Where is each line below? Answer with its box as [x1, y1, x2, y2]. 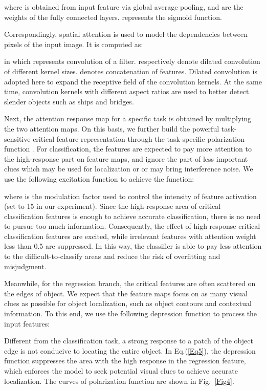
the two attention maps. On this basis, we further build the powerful [4, 123, 219, 134]
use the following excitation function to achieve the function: [4, 173, 194, 184]
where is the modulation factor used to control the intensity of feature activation [4, 190, 257, 201]
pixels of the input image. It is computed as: [4, 38, 143, 49]
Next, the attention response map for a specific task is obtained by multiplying [4, 113, 252, 124]
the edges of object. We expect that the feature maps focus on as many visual [4, 288, 248, 298]
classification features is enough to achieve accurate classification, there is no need [4, 210, 261, 221]
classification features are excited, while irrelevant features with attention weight [4, 230, 256, 241]
